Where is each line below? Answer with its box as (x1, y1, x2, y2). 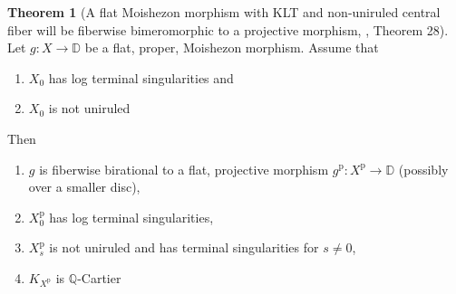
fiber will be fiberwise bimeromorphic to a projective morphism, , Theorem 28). (7, 20, 449, 39)
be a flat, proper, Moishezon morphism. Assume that (84, 38, 379, 57)
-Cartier (77, 268, 121, 287)
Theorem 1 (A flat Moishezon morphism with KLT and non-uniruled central (7, 3, 441, 21)
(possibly (398, 159, 449, 178)
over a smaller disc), (28, 177, 141, 196)
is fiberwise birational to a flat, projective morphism (39, 159, 329, 178)
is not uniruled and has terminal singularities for (49, 238, 319, 257)
